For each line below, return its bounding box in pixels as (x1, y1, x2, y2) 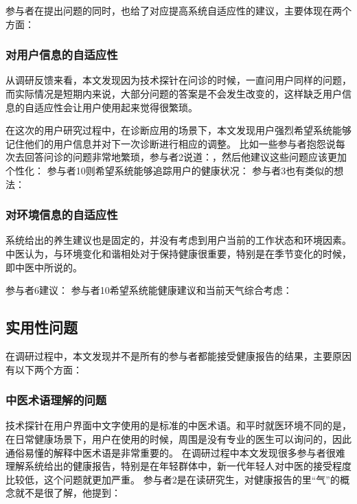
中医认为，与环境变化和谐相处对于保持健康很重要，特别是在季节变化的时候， (5, 246, 352, 260)
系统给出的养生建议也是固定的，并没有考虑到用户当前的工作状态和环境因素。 (5, 233, 352, 247)
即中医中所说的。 (5, 260, 82, 274)
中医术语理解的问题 (5, 391, 107, 409)
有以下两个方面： (5, 362, 82, 376)
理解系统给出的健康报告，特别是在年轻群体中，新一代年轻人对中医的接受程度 (5, 459, 352, 473)
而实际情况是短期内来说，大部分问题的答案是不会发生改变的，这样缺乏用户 (5, 87, 342, 100)
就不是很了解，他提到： (14, 485, 121, 500)
